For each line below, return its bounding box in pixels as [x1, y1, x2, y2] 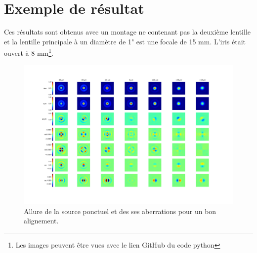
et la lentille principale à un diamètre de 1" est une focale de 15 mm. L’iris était [4, 36, 246, 46]
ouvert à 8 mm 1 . [4, 46, 53, 58]
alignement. [24, 216, 59, 226]
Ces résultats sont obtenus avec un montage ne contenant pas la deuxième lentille [4, 27, 251, 37]
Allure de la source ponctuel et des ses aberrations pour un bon [24, 206, 216, 216]
